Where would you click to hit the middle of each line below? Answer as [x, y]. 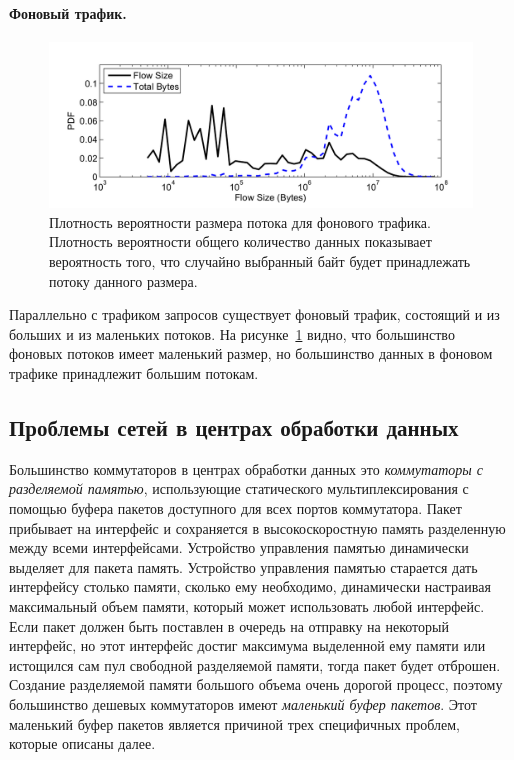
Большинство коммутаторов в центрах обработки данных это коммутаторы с [246, 468]
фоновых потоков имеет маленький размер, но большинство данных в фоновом [251, 353]
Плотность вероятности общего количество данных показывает [240, 241]
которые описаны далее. [82, 743]
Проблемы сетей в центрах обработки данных [234, 426]
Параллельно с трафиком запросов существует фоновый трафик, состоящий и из [254, 314]
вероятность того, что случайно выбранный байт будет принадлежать [260, 261]
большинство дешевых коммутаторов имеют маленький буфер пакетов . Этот [243, 703]
